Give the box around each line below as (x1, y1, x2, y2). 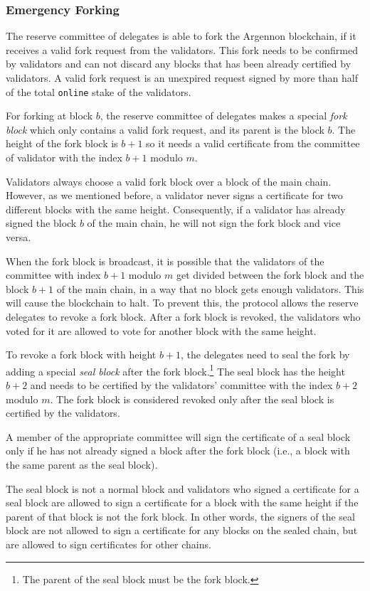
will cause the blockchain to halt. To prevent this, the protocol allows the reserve (6, 295, 359, 310)
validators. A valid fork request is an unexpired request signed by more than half (6, 70, 358, 85)
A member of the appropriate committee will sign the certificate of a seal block (6, 429, 351, 444)
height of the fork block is (6, 136, 118, 151)
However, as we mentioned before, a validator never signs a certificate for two (6, 188, 343, 203)
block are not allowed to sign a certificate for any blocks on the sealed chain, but (6, 523, 358, 538)
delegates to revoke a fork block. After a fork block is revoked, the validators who (6, 309, 361, 324)
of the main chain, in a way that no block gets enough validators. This (56, 281, 364, 296)
